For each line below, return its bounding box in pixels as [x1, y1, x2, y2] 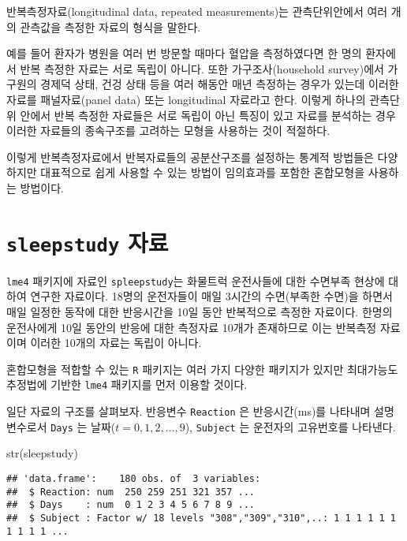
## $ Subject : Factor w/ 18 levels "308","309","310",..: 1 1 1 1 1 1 [6, 513, 396, 524]
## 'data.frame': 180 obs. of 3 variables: [6, 473, 261, 485]
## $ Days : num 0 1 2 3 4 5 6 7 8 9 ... [6, 499, 255, 511]
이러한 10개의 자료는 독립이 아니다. [30, 334, 202, 351]
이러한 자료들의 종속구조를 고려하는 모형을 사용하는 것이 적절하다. [6, 122, 330, 139]
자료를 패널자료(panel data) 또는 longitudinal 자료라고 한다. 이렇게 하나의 [6, 91, 366, 107]
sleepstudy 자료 [6, 226, 169, 258]
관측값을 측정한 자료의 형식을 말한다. [20, 18, 201, 35]
